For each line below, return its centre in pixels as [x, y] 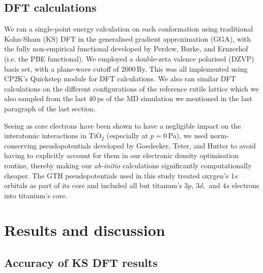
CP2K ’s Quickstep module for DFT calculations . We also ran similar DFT [120, 79]
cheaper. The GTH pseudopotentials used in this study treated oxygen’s [116, 175]
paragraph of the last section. [50, 108]
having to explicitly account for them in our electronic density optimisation [121, 155]
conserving [21, 145]
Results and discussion [85, 230]
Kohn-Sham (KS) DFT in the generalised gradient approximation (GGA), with [128, 38]
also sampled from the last [45, 98]
